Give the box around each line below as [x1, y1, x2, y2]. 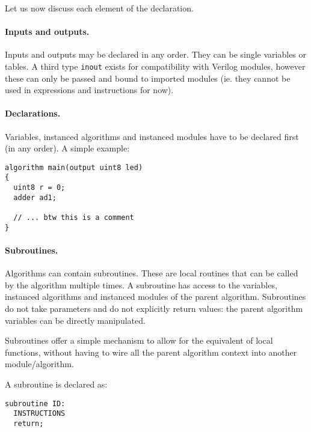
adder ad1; [13, 193, 57, 202]
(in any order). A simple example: [5, 142, 130, 154]
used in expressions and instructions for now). [5, 84, 174, 96]
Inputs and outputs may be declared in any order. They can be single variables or [5, 48, 307, 61]
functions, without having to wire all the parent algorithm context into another [5, 345, 297, 358]
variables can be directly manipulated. [5, 314, 146, 326]
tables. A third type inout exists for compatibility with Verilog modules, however [5, 59, 306, 72]
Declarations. [5, 107, 61, 120]
